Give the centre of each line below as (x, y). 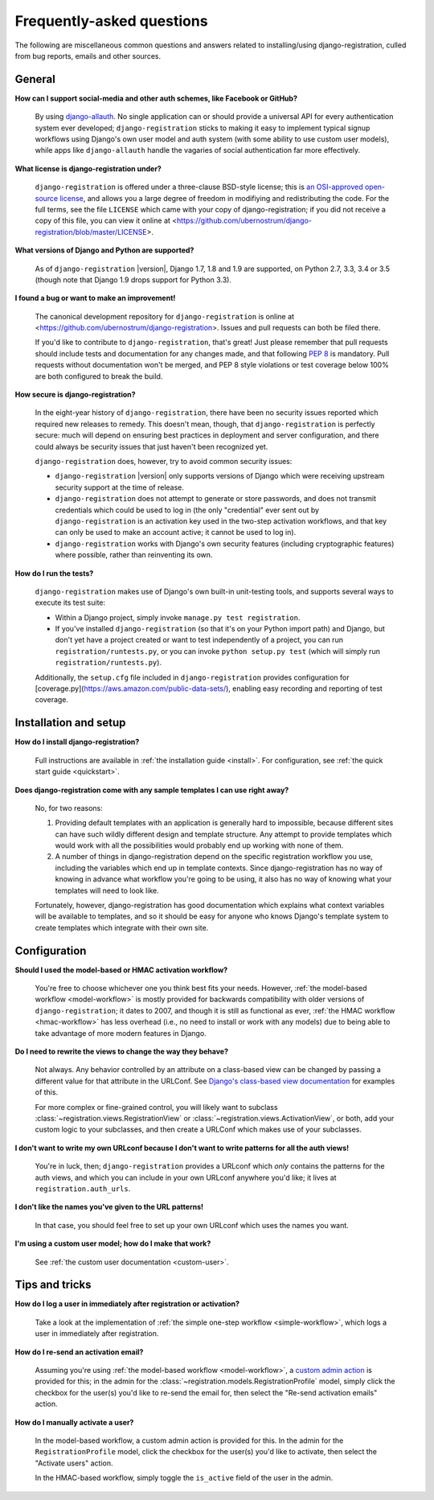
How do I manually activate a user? (74, 1422)
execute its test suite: (70, 602)
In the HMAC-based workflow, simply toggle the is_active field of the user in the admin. (184, 1478)
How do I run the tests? (54, 573)
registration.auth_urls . (83, 1188)
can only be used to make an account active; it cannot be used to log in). (176, 532)
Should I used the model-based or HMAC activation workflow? (121, 970)
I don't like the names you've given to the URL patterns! (109, 1207)
